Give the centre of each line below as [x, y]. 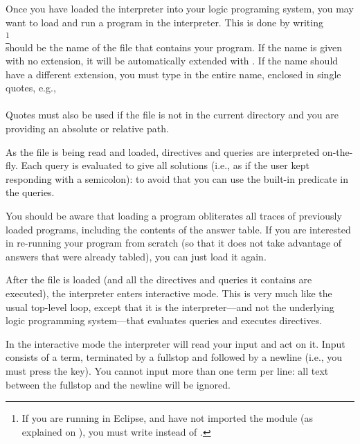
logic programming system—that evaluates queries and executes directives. [164, 320]
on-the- [337, 151]
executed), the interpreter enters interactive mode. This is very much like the [169, 293]
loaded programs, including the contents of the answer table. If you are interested [178, 229]
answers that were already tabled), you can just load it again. [136, 256]
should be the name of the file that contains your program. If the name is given [174, 47]
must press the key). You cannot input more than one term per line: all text [167, 370]
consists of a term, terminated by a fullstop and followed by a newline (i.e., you [174, 357]
